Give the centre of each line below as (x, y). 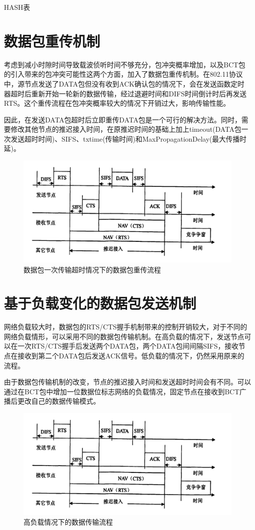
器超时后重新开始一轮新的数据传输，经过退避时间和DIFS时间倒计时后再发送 (125, 93)
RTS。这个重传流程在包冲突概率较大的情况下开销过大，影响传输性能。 (117, 103)
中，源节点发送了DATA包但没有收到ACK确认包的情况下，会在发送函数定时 (124, 83)
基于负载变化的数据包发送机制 (100, 303)
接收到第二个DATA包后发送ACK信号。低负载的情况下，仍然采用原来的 (131, 356)
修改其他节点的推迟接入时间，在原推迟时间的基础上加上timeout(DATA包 (126, 129)
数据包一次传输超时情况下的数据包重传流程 (92, 269)
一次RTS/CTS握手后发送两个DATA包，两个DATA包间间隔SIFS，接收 (128, 346)
